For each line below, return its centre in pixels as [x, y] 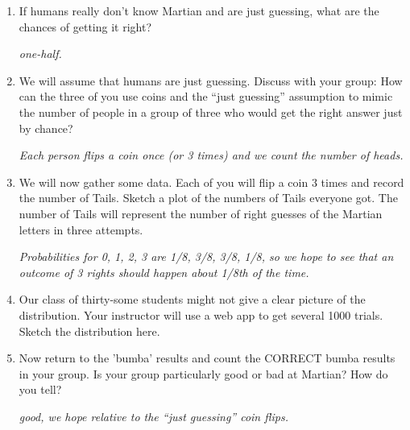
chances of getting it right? [85, 26]
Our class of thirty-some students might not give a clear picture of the [192, 299]
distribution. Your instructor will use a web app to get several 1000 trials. [201, 314]
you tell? [40, 389]
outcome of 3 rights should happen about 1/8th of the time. [164, 272]
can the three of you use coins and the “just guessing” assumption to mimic [206, 96]
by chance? [46, 128]
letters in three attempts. [81, 229]
